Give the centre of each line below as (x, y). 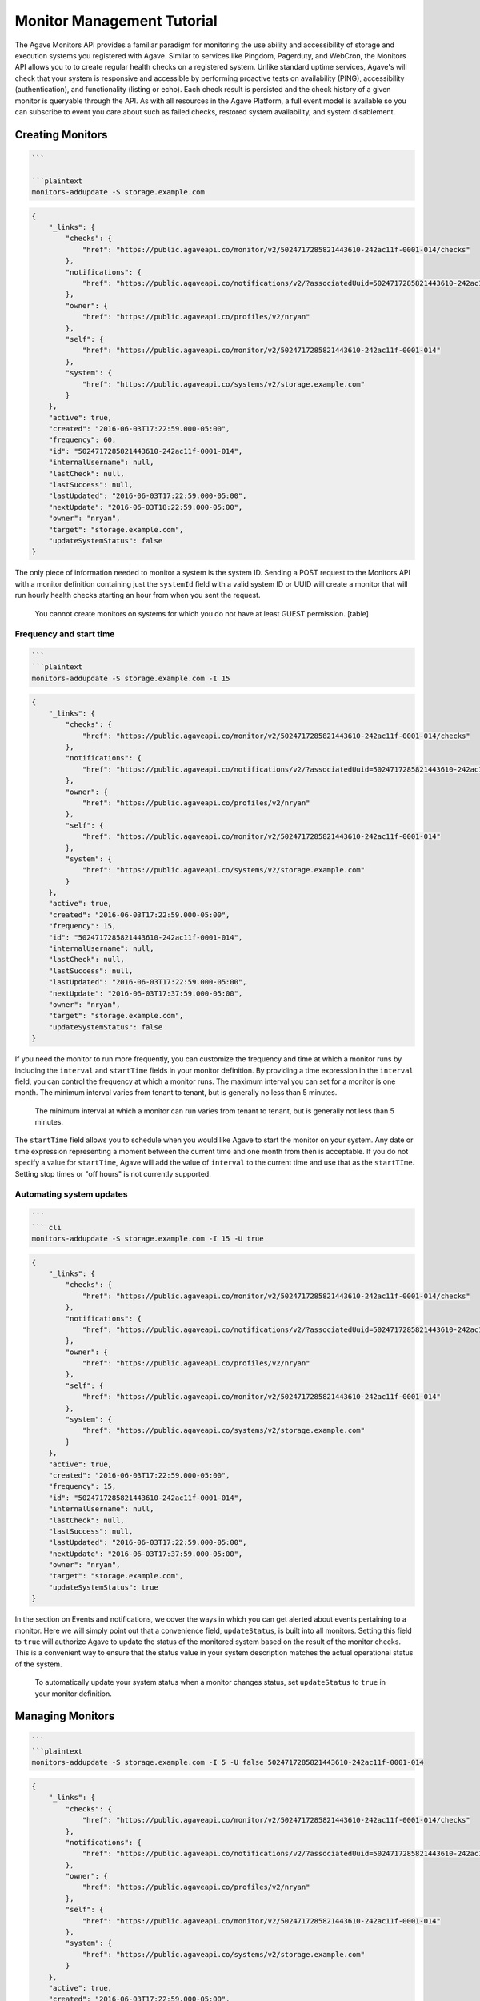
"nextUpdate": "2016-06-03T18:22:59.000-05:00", (146, 507)
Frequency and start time (65, 634)
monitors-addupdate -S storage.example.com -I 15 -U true (148, 1238)
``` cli (46, 1227)
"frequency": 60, (82, 440)
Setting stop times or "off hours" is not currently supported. (113, 1173)
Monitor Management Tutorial (116, 21)
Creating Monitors (61, 135)
